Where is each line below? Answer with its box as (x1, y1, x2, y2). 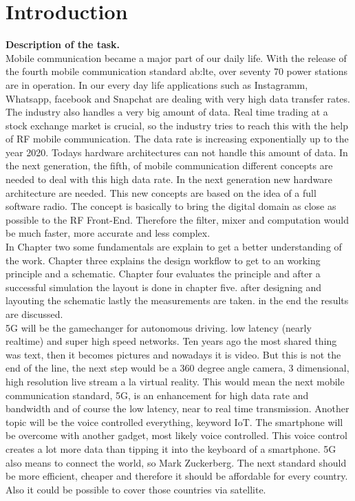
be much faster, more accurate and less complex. (6, 226, 211, 240)
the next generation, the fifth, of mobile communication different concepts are (6, 158, 333, 173)
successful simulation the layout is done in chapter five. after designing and (6, 279, 322, 294)
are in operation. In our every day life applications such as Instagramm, (6, 77, 308, 92)
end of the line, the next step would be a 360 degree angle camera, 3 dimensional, (6, 361, 349, 375)
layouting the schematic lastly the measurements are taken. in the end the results (6, 293, 349, 308)
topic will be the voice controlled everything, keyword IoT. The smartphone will (6, 414, 343, 429)
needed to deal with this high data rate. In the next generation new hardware (6, 172, 333, 186)
